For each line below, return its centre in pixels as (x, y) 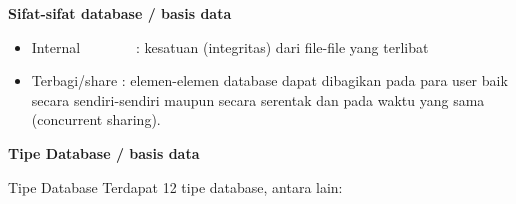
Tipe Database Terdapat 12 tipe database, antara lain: (175, 186)
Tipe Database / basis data (104, 152)
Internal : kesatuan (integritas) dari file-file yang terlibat (230, 46)
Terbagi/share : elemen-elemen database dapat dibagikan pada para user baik (269, 80)
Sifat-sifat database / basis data (120, 13)
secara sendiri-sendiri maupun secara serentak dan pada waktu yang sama (258, 99)
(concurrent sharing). (96, 119)
